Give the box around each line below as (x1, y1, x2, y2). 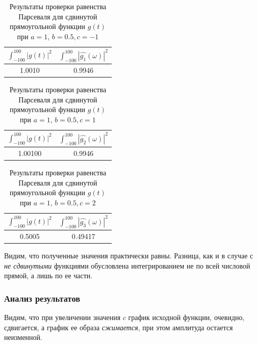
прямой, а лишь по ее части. (4, 270, 93, 281)
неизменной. (4, 332, 42, 342)
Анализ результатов (4, 292, 80, 304)
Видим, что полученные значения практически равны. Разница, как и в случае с (4, 250, 253, 261)
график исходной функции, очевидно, (128, 312, 245, 323)
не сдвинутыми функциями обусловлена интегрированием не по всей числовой (4, 260, 250, 271)
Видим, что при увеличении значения (4, 312, 121, 323)
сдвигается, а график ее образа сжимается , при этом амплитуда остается (4, 322, 233, 332)
